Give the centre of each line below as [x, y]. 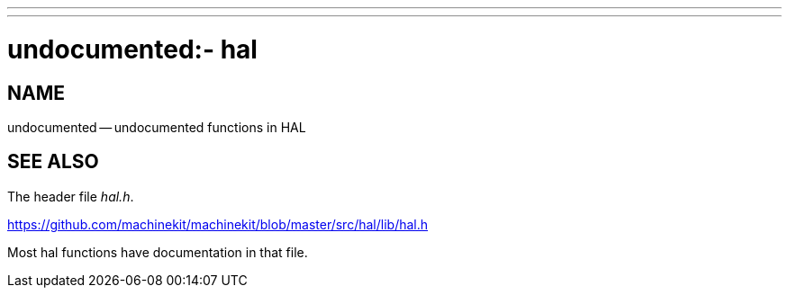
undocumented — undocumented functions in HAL [157, 127]
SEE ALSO [53, 162]
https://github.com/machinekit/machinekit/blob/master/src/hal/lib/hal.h [218, 224]
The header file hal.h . [71, 196]
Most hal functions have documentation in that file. [158, 252]
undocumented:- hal [132, 49]
